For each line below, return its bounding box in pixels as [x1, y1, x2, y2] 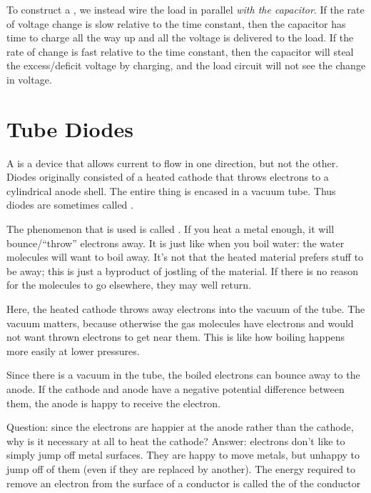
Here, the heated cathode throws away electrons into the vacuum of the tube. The [6, 302, 365, 317]
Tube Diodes [6, 114, 133, 143]
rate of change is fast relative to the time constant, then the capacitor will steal [6, 44, 354, 59]
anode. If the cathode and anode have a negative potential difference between [6, 382, 345, 396]
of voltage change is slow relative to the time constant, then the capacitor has [6, 16, 346, 31]
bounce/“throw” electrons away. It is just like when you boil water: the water [6, 235, 345, 250]
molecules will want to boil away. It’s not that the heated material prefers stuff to [6, 249, 364, 264]
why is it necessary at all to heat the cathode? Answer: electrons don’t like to [6, 433, 345, 448]
